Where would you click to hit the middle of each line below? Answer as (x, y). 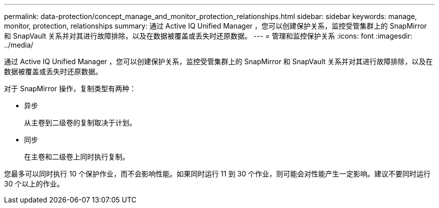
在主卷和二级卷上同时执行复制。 (77, 157)
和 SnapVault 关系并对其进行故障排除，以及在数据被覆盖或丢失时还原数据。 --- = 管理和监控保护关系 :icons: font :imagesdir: (208, 36)
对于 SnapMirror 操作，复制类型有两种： (70, 88)
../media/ (19, 45)
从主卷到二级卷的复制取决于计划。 (80, 123)
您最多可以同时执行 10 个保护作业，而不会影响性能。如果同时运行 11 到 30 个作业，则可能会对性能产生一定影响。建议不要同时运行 (217, 174)
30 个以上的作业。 (34, 184)
